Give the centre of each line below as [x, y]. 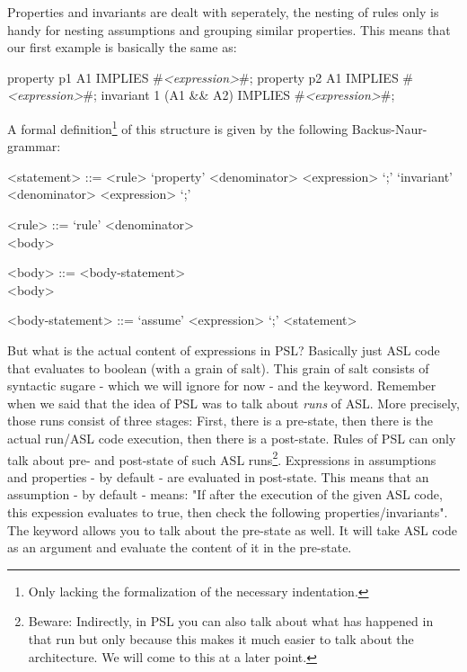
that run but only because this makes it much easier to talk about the [221, 638]
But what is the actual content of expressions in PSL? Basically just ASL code [224, 349]
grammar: [34, 146]
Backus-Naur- [389, 128]
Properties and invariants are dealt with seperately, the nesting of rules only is [223, 12]
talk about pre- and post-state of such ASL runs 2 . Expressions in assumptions [222, 458]
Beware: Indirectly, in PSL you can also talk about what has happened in [231, 621]
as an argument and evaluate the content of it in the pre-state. [180, 547]
